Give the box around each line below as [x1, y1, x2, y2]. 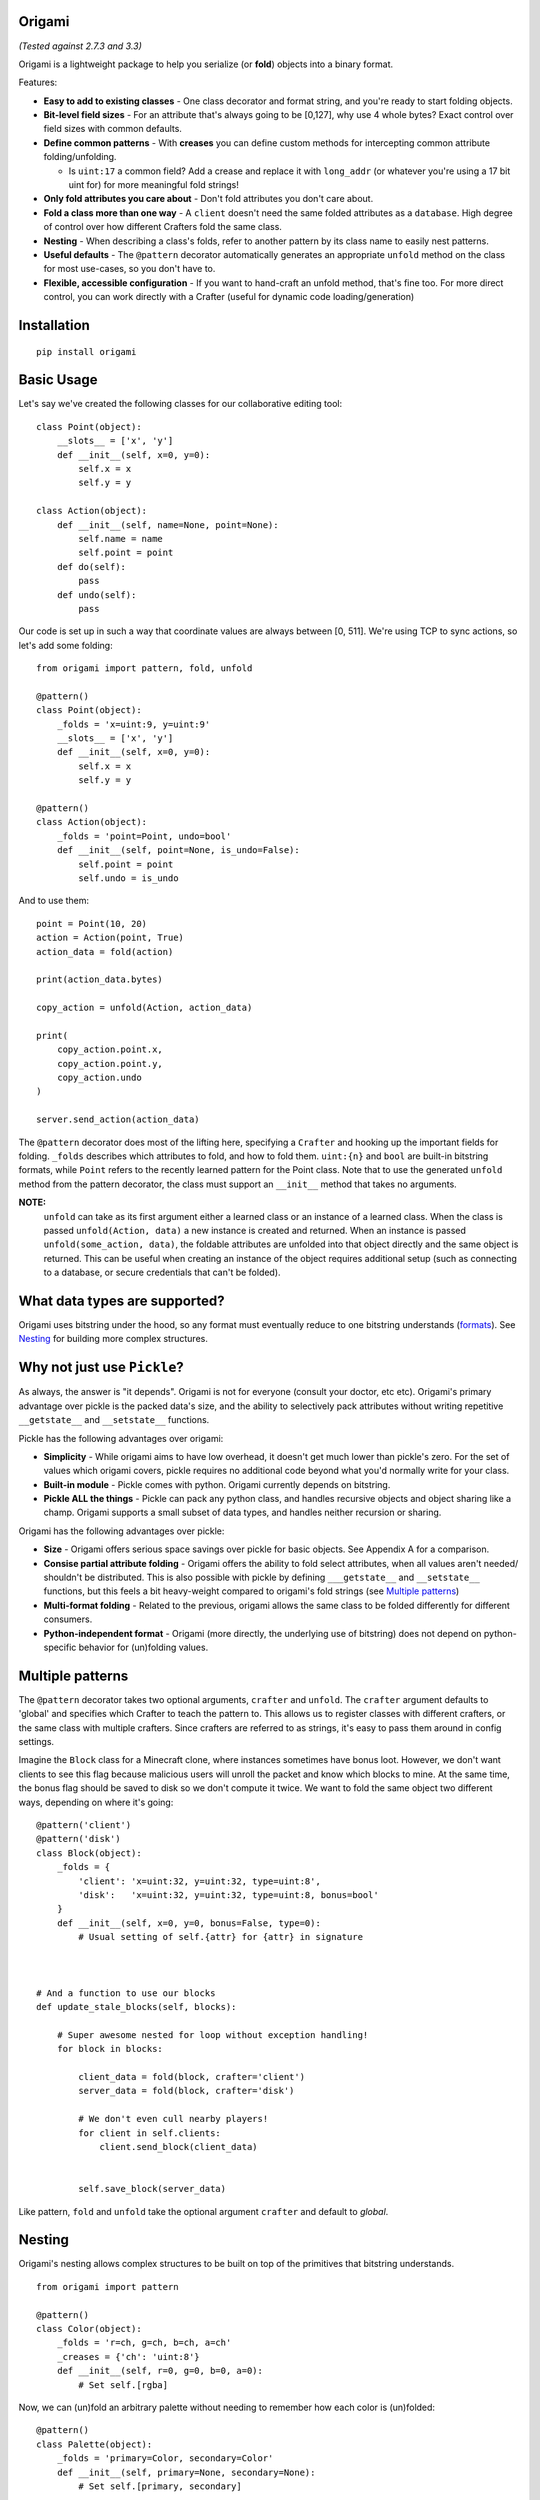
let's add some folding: [18, 639, 114, 651]
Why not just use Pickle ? [18, 1359, 184, 1376]
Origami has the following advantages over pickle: [18, 1525, 225, 1537]
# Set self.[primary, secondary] [78, 2480, 242, 2492]
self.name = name [78, 533, 164, 544]
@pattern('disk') [36, 1833, 121, 1845]
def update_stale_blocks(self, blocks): [36, 2001, 237, 2013]
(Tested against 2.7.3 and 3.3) [18, 40, 142, 52]
